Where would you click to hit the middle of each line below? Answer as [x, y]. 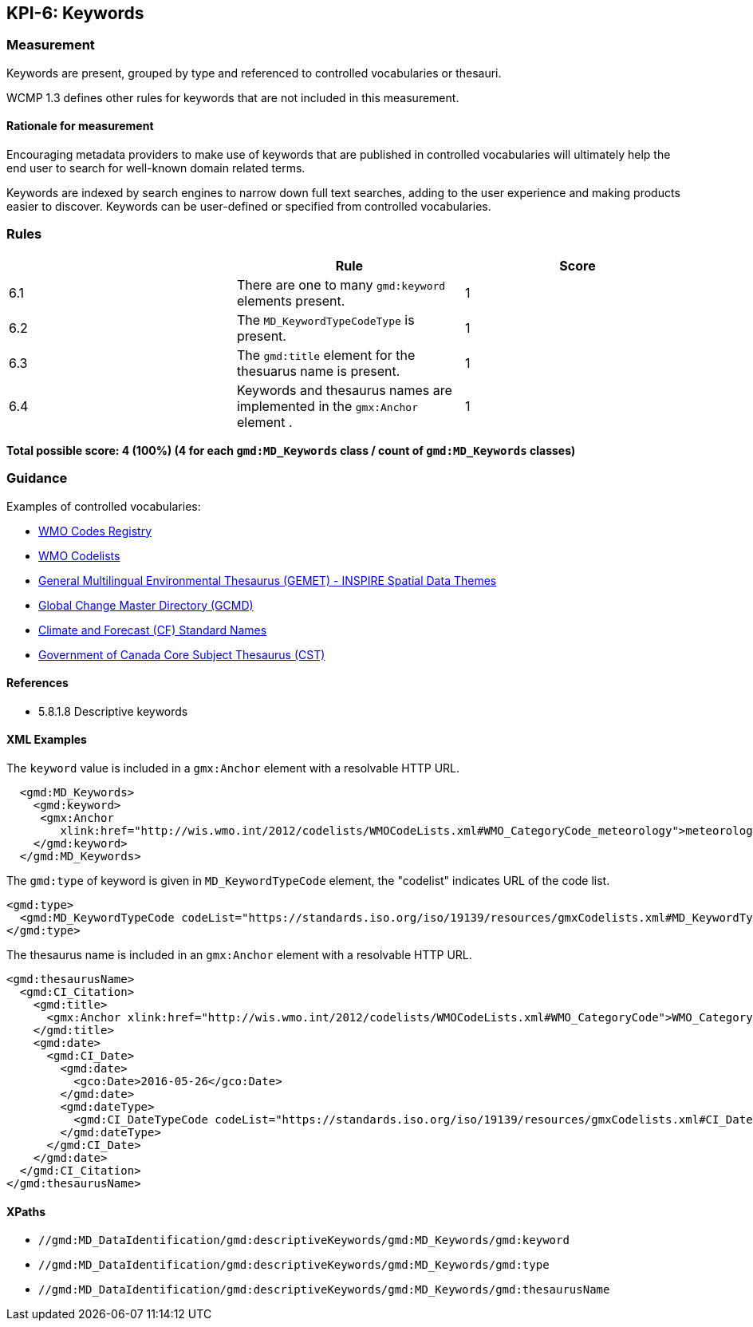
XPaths [26, 1211]
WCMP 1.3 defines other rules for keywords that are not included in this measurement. [233, 97]
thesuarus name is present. [318, 371]
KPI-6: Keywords [75, 13]
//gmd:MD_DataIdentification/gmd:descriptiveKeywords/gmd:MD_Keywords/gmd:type [294, 1265]
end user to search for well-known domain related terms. [156, 168]
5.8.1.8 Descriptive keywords [113, 711]
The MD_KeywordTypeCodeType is [325, 320]
